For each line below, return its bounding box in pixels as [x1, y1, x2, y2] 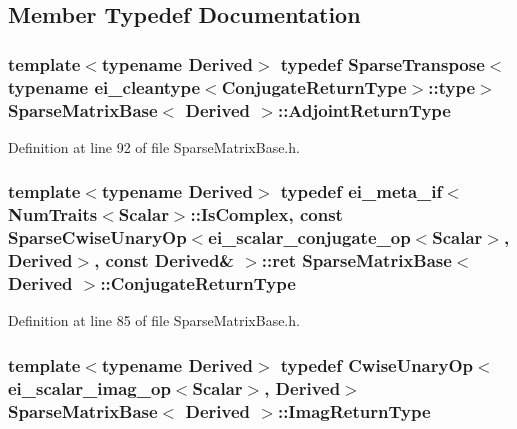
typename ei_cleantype [8, 74, 201, 99]
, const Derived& [94, 248, 234, 273]
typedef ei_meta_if [280, 179, 443, 204]
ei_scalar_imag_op [8, 375, 171, 400]
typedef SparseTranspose [280, 51, 485, 76]
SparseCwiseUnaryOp [8, 225, 187, 250]
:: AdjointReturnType [277, 97, 451, 122]
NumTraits [8, 202, 98, 227]
